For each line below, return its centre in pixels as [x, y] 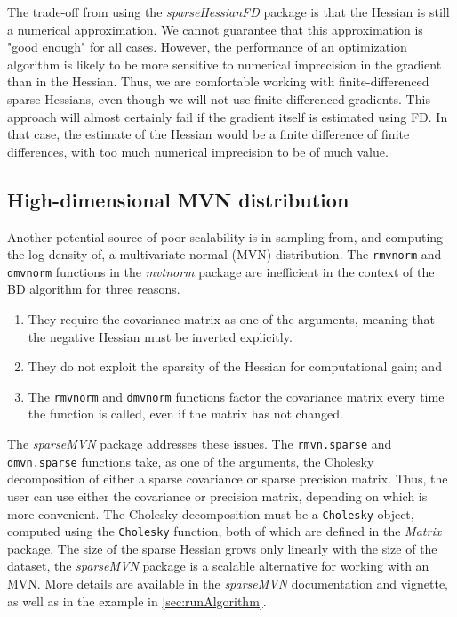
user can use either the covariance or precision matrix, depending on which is [217, 495]
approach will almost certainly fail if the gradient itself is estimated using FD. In [228, 116]
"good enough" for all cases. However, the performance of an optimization [207, 47]
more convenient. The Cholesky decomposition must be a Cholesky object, [211, 513]
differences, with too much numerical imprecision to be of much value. [198, 151]
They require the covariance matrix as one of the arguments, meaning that [232, 319]
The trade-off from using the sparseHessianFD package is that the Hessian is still [228, 12]
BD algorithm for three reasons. [94, 289]
